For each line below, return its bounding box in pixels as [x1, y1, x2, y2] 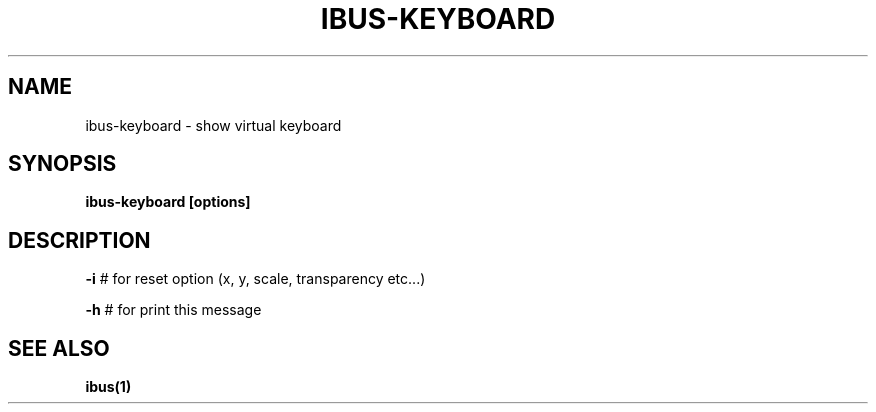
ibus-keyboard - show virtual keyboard [85, 116, 342, 134]
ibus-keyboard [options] [85, 193, 251, 211]
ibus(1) [85, 378, 132, 396]
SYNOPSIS [8, 151, 117, 177]
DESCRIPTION [8, 227, 151, 253]
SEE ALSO [8, 335, 110, 361]
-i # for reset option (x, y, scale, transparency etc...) [85, 270, 426, 288]
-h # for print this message [85, 301, 262, 319]
